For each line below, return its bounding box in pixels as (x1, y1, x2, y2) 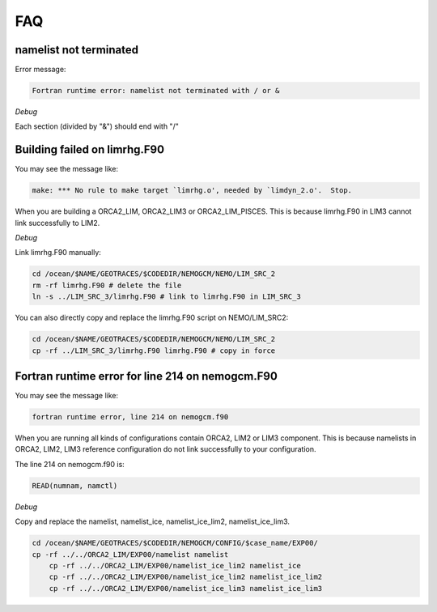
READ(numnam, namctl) (32, 481, 118, 490)
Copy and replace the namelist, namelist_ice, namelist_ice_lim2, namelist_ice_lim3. (15, 516, 291, 526)
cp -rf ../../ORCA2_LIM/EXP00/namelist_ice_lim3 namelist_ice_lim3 (49, 584, 323, 593)
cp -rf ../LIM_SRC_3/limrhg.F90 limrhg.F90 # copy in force (32, 346, 276, 355)
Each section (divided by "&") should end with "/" (15, 121, 180, 131)
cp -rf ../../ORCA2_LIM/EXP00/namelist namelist (32, 550, 229, 559)
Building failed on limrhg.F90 (15, 142, 165, 157)
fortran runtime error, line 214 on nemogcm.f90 (32, 413, 229, 422)
